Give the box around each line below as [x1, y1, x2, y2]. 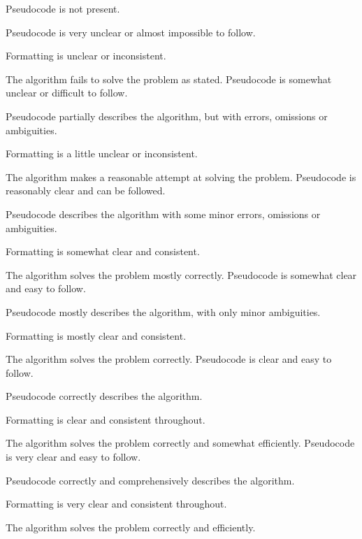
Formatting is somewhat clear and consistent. [6, 244, 200, 259]
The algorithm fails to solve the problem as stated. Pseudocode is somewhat [6, 71, 332, 86]
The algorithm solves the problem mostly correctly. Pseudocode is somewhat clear [6, 267, 357, 282]
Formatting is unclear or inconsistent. [6, 48, 166, 63]
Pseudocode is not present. [6, 1, 120, 15]
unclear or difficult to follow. [6, 85, 128, 100]
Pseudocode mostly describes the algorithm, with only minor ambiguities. [6, 304, 321, 319]
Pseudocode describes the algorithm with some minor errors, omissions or [6, 206, 321, 221]
